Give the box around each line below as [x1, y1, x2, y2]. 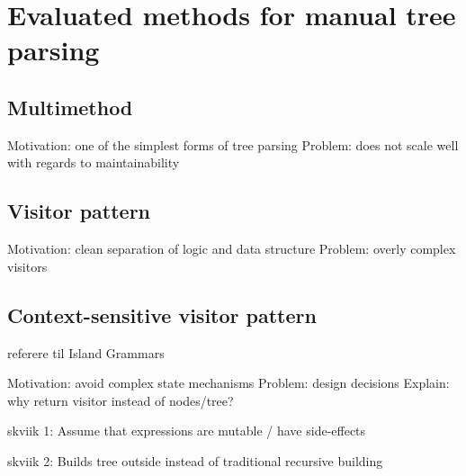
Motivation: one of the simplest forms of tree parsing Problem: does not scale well [7, 135, 459, 154]
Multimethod [7, 93, 133, 121]
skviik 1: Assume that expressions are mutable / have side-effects [7, 421, 366, 440]
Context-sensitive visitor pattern [7, 301, 317, 328]
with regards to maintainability [7, 153, 180, 172]
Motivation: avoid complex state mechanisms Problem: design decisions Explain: [7, 373, 450, 392]
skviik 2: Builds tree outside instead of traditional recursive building [7, 451, 383, 470]
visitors [7, 256, 48, 275]
